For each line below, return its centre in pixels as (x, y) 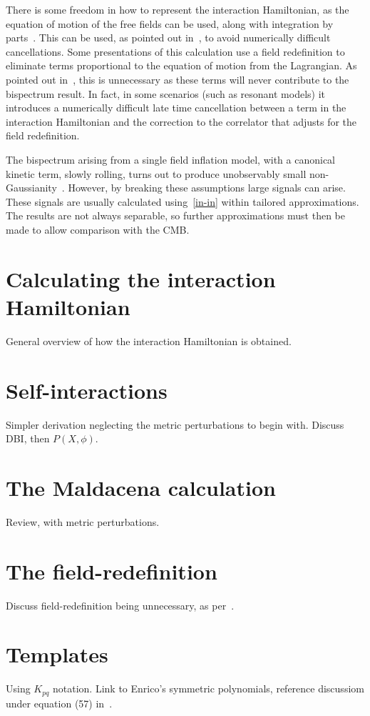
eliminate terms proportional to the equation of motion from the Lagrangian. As (181, 65)
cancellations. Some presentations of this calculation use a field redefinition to (175, 51)
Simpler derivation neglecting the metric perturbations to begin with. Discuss (175, 424)
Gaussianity (31, 188)
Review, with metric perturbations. (83, 521)
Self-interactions (87, 390)
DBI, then (28, 438)
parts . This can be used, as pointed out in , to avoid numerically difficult (168, 38)
